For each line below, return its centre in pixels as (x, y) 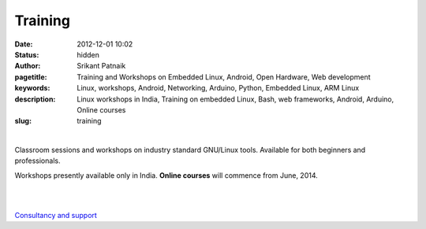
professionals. (37, 161)
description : (35, 99)
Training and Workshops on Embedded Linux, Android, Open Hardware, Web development (224, 77)
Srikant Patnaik (101, 66)
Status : (27, 54)
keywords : (32, 88)
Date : (24, 44)
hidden (88, 54)
